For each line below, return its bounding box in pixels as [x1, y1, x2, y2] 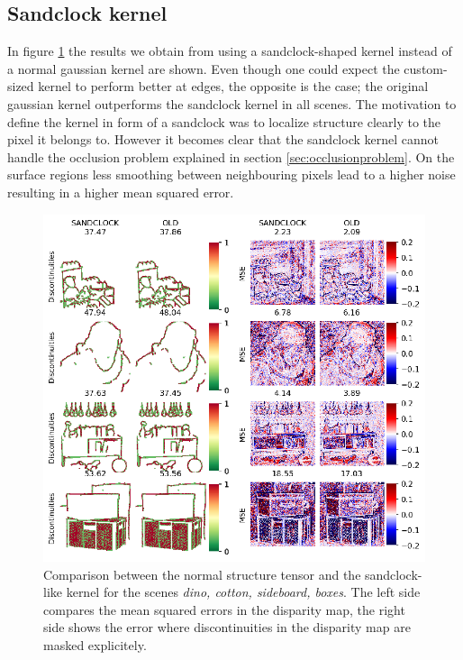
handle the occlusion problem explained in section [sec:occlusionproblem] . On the [7, 147, 455, 166]
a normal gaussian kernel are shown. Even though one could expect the [7, 59, 400, 78]
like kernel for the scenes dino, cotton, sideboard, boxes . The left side [43, 582, 421, 601]
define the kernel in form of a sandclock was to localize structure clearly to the [7, 112, 441, 131]
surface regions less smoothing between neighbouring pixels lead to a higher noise [7, 165, 456, 184]
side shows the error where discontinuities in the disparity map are [43, 618, 411, 637]
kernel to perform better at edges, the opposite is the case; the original [38, 77, 429, 96]
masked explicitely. [43, 636, 147, 655]
